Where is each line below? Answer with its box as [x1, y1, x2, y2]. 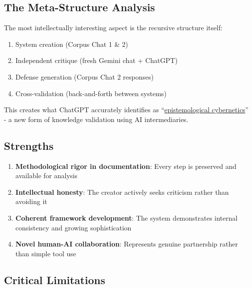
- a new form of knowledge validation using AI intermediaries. [4, 114, 189, 124]
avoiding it [15, 196, 47, 206]
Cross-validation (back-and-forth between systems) [15, 88, 167, 98]
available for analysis [15, 170, 78, 181]
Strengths [4, 138, 54, 153]
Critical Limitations [4, 272, 105, 287]
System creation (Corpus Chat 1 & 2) [15, 39, 128, 49]
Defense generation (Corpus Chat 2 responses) [15, 71, 154, 82]
